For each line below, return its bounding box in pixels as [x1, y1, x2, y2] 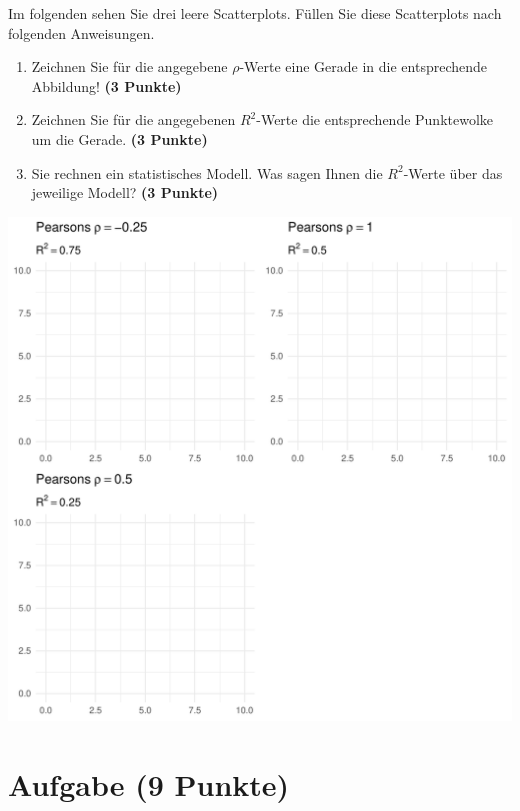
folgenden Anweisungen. [8, 22, 155, 43]
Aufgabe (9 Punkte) [8, 763, 290, 804]
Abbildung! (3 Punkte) [31, 75, 182, 96]
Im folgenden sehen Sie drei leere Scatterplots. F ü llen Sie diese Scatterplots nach [8, 3, 502, 23]
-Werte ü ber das [403, 162, 503, 183]
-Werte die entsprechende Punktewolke [256, 109, 494, 130]
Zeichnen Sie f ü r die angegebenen [31, 109, 236, 130]
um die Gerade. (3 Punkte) [31, 128, 208, 149]
